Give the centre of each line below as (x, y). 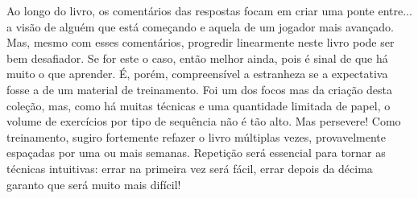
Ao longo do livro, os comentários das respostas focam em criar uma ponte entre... (209, 10)
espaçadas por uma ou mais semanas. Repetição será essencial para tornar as (196, 153)
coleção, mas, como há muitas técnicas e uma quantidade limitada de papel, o (199, 105)
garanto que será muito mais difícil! (94, 184)
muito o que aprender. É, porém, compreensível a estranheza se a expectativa (197, 74)
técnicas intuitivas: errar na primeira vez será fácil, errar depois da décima (190, 168)
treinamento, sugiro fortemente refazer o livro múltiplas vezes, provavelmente (197, 136)
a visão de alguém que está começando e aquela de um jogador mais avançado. (200, 26)
